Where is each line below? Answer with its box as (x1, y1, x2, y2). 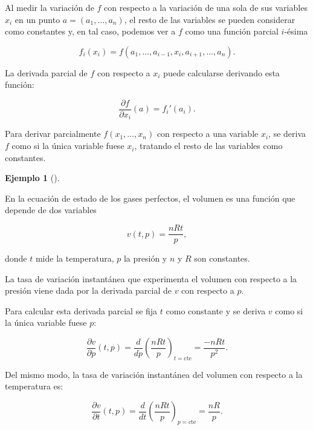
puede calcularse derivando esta (163, 66, 280, 79)
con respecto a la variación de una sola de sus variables (104, 1, 308, 13)
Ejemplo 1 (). (5, 171, 60, 184)
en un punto (15, 13, 60, 25)
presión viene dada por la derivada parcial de (5, 284, 172, 297)
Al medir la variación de (5, 1, 94, 13)
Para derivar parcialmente (5, 127, 101, 140)
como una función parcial (185, 25, 279, 38)
